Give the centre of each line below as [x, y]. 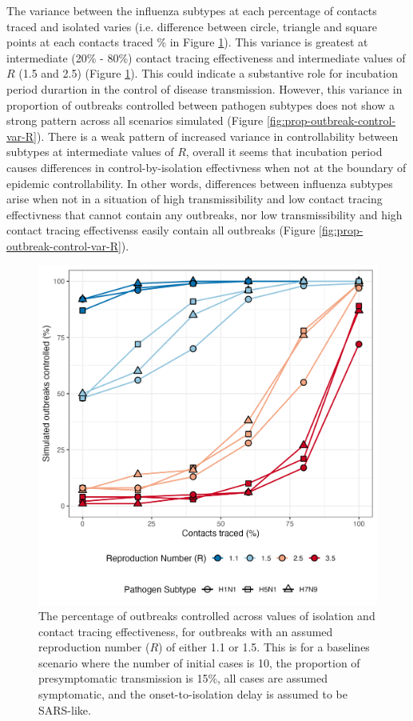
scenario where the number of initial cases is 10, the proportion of [199, 662]
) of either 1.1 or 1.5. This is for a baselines [264, 647]
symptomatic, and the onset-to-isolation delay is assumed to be [193, 694]
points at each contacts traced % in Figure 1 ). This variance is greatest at [187, 42]
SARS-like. [65, 709]
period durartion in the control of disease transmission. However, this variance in [205, 88]
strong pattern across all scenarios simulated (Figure [135, 120]
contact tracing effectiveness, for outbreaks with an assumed [186, 631]
